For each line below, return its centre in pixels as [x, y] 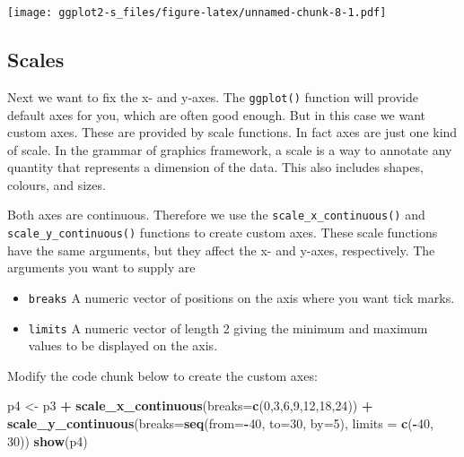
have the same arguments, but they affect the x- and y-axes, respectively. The [221, 250]
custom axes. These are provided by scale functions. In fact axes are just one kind [232, 132]
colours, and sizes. [57, 184]
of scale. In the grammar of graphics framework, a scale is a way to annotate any [230, 149]
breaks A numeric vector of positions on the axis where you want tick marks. [241, 297]
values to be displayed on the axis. [123, 345]
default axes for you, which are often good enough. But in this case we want [216, 114]
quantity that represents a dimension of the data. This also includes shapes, [215, 167]
